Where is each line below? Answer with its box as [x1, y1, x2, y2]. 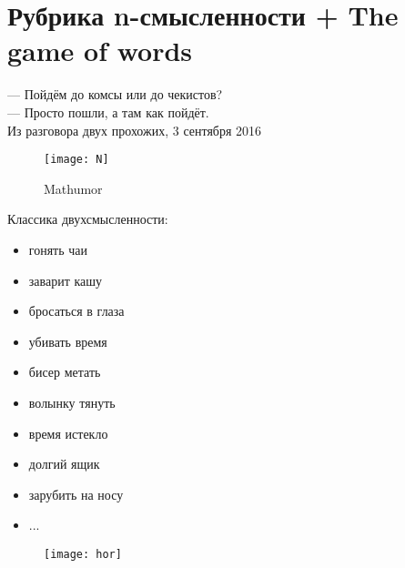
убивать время [28, 331, 107, 350]
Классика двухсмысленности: [7, 209, 168, 228]
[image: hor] [44, 547, 122, 561]
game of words [7, 32, 193, 69]
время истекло [28, 423, 108, 442]
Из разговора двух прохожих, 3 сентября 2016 [7, 120, 262, 139]
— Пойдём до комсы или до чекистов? [7, 85, 223, 104]
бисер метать [28, 362, 101, 381]
